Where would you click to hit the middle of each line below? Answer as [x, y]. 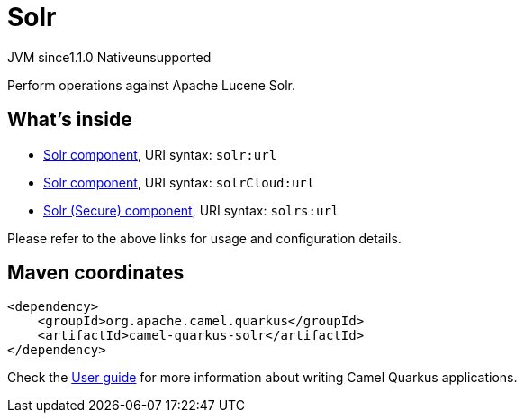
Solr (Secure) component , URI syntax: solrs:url [191, 210]
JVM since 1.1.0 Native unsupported [109, 57]
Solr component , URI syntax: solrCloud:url [179, 182]
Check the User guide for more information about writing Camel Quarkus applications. [262, 378]
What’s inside [70, 120]
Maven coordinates [96, 273]
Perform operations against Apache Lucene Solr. [152, 85]
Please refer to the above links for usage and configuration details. [204, 238]
